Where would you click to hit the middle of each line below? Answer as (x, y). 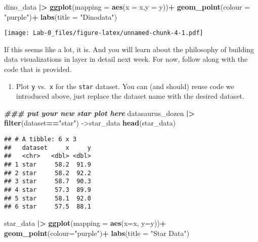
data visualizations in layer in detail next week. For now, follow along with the (126, 59)
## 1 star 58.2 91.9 (48, 165)
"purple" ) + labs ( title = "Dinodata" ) (61, 16)
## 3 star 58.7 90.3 (48, 182)
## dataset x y (48, 148)
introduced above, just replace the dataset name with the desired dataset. (130, 96)
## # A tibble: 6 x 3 (40, 139)
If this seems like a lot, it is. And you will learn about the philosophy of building (129, 49)
